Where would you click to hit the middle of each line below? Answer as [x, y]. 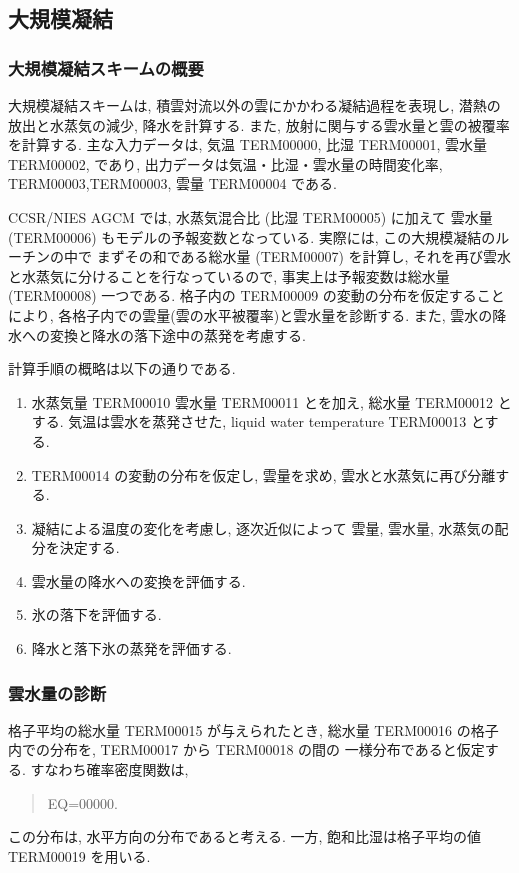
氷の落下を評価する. [96, 614]
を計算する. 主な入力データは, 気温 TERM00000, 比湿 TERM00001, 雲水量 [248, 144]
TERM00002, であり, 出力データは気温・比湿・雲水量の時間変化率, [225, 163]
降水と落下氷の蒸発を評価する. [131, 648]
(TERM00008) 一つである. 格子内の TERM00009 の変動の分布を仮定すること [256, 295]
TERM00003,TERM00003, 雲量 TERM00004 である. [172, 183]
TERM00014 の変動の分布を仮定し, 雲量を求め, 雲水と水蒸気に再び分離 [263, 474]
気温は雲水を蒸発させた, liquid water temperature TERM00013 [267, 421]
